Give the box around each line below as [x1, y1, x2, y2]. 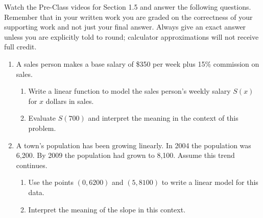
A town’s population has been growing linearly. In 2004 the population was [16, 140, 251, 150]
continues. [16, 159, 47, 170]
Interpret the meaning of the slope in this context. [28, 204, 186, 214]
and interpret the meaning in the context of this [88, 113, 238, 123]
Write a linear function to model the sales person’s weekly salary [28, 86, 231, 96]
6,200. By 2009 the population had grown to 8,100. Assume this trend [16, 150, 235, 160]
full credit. [4, 41, 37, 52]
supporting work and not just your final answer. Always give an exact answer [4, 21, 246, 32]
